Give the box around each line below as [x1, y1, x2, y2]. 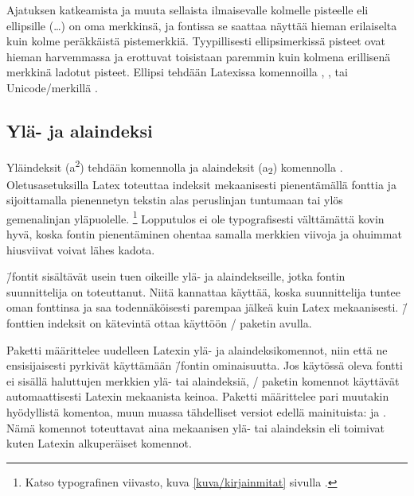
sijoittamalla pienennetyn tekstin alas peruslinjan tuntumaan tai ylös [6, 192, 343, 208]
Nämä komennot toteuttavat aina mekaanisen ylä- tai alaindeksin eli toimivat [6, 419, 385, 436]
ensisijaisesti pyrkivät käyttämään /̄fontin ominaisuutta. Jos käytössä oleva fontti [6, 357, 403, 374]
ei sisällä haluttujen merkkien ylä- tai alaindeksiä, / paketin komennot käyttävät [6, 372, 400, 389]
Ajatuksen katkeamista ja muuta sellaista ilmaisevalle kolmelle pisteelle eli [6, 2, 369, 17]
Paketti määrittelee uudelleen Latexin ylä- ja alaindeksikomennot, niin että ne [6, 341, 388, 358]
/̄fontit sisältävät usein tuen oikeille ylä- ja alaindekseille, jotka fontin [6, 268, 346, 285]
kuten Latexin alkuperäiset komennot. [6, 435, 192, 451]
